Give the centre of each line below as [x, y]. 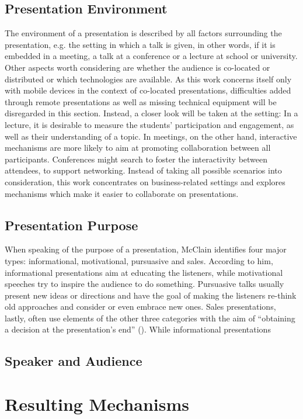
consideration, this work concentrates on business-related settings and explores [145, 181]
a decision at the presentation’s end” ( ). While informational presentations [138, 329]
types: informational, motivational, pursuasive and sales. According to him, [139, 260]
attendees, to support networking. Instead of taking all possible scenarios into [143, 170]
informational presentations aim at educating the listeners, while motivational [144, 272]
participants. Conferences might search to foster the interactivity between [136, 159]
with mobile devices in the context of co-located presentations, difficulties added [148, 90]
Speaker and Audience [74, 361]
